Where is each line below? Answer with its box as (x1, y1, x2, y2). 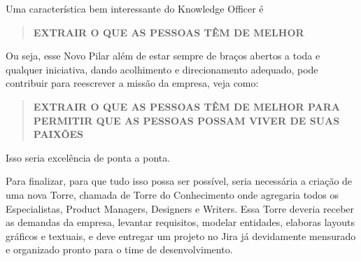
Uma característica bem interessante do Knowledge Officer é (6, 1, 264, 15)
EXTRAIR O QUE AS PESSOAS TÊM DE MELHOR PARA (33, 99, 341, 113)
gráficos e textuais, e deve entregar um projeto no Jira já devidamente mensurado (6, 228, 356, 243)
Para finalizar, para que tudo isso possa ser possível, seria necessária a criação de (6, 174, 353, 188)
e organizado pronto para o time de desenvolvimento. (6, 242, 233, 257)
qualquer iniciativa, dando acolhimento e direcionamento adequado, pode (6, 62, 318, 76)
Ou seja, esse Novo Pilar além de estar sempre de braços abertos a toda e (6, 48, 320, 63)
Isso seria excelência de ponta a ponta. (6, 150, 171, 164)
